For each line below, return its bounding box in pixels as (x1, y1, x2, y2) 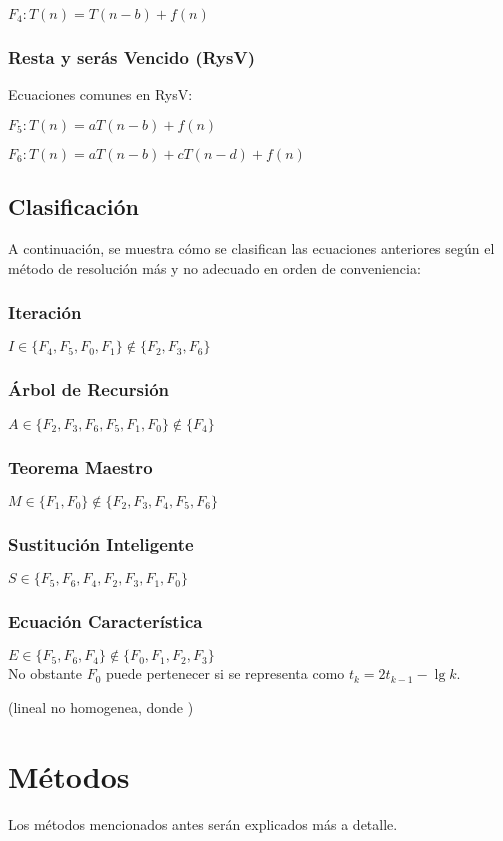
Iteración (8, 300, 82, 325)
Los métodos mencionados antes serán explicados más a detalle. (8, 813, 398, 834)
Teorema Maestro (8, 454, 153, 479)
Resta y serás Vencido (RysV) (8, 44, 255, 69)
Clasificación (8, 191, 139, 222)
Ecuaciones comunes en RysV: (8, 84, 193, 105)
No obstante (8, 663, 82, 684)
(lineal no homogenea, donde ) (8, 696, 194, 717)
